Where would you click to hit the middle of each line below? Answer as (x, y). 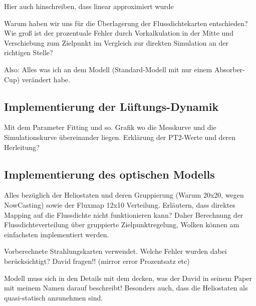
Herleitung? (22, 147)
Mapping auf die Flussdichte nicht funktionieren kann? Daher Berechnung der (124, 214)
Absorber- (229, 69)
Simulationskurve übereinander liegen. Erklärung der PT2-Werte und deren (120, 137)
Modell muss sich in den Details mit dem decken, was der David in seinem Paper (128, 278)
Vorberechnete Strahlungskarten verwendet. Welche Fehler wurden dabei (115, 251)
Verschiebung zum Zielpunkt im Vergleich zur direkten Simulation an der (116, 42)
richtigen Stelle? (29, 52)
